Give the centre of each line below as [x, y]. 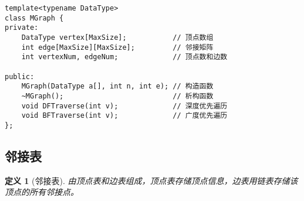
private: [22, 28]
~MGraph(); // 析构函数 [117, 96]
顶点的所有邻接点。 [42, 192]
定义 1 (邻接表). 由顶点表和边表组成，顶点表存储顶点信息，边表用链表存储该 [151, 180]
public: [20, 76]
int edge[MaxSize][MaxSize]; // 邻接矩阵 [117, 47]
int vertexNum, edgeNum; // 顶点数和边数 [124, 57]
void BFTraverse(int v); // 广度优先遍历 [124, 116]
